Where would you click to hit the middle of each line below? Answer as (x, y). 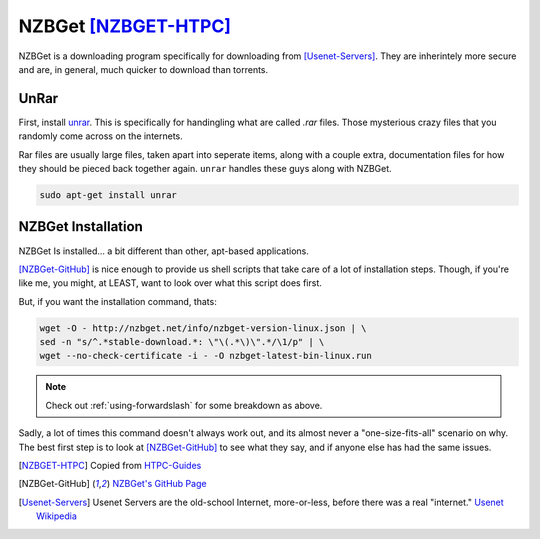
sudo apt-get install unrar (108, 195)
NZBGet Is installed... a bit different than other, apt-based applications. (164, 251)
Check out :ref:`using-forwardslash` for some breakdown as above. (184, 405)
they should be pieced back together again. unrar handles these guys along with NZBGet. (205, 169)
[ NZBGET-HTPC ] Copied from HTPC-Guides (110, 465)
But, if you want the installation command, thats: (117, 301)
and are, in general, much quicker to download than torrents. (143, 69)
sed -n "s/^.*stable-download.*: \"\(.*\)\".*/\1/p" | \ (182, 342)
